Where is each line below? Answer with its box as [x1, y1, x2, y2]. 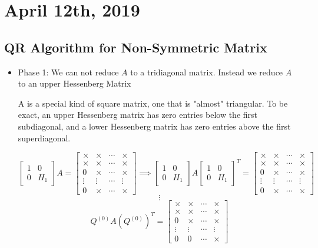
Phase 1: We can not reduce [18, 65, 119, 78]
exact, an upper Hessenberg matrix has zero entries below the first [18, 108, 257, 121]
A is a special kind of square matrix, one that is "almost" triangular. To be [18, 97, 288, 109]
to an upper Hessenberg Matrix [18, 77, 131, 90]
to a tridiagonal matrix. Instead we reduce [130, 65, 283, 78]
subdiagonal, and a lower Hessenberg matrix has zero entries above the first [18, 120, 291, 132]
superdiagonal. [18, 131, 71, 144]
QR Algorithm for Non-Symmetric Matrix [4, 38, 267, 56]
